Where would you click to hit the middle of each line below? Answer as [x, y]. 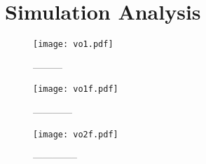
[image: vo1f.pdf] [76, 89]
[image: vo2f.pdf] [76, 134]
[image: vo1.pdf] [73, 45]
